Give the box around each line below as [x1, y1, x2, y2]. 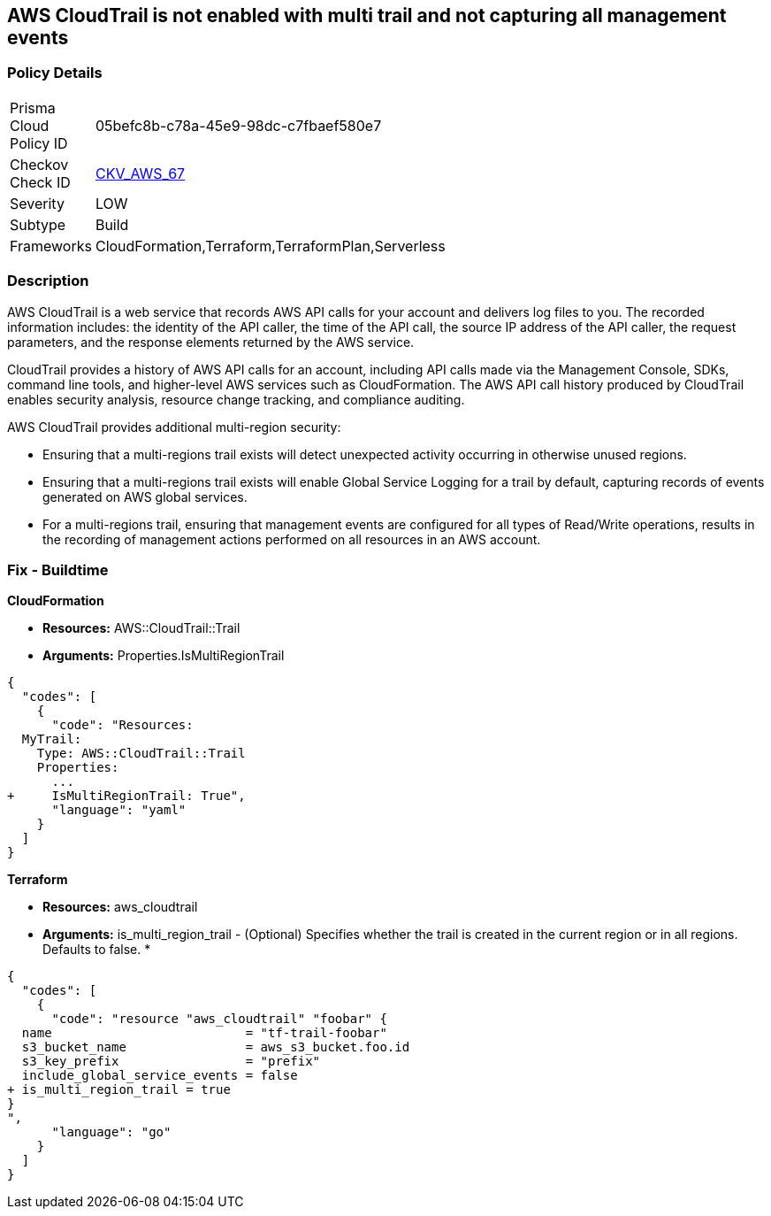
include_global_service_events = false [21, 1068, 298, 1083]
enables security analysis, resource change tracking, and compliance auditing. [7, 391, 465, 407]
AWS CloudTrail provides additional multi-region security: [7, 419, 341, 435]
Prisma [10, 98, 56, 117]
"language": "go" [51, 1125, 172, 1140]
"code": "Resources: [51, 718, 194, 733]
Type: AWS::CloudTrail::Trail [36, 746, 246, 761]
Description [7, 272, 89, 290]
